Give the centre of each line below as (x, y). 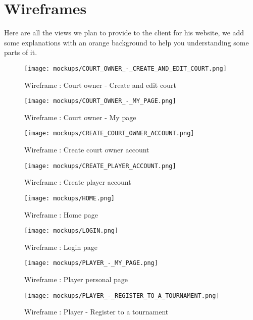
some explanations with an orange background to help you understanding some (126, 42)
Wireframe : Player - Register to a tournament (96, 312)
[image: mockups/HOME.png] (69, 198)
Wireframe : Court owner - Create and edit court (100, 85)
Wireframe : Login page (61, 247)
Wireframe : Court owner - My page (80, 117)
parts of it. (21, 52)
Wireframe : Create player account (78, 182)
